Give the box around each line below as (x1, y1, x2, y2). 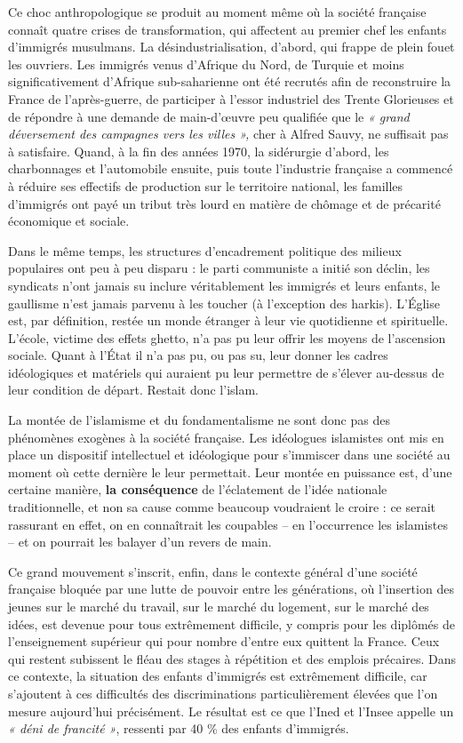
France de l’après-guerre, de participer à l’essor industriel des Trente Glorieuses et (8, 89, 454, 108)
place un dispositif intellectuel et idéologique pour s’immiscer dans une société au (8, 445, 451, 464)
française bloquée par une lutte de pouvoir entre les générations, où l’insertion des (8, 579, 454, 598)
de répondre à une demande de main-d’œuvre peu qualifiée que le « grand (8, 107, 410, 125)
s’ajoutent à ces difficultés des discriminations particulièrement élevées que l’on (8, 683, 438, 702)
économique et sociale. (8, 212, 130, 230)
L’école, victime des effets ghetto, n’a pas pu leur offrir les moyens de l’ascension (8, 328, 446, 347)
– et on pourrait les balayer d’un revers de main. (8, 532, 272, 551)
